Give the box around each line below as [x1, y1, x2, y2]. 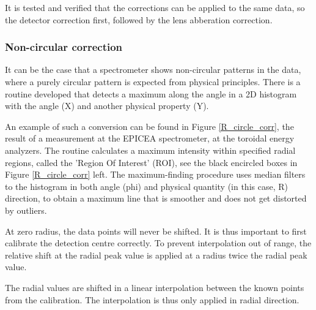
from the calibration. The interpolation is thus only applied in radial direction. [5, 293, 299, 306]
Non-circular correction [5, 39, 123, 55]
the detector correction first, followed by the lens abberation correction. [5, 13, 273, 26]
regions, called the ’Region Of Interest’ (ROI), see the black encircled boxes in [5, 156, 298, 168]
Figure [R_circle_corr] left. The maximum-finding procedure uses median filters [5, 168, 306, 181]
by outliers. [5, 203, 47, 216]
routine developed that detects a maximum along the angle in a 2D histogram [5, 87, 297, 100]
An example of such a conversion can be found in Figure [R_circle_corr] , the [5, 119, 294, 132]
